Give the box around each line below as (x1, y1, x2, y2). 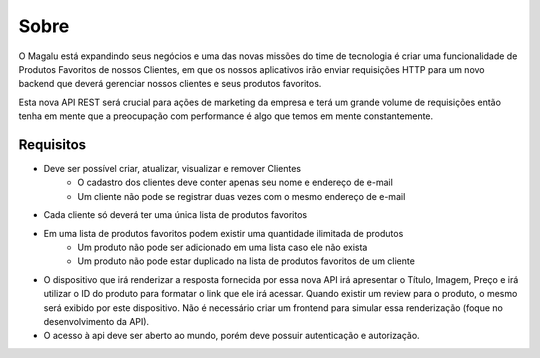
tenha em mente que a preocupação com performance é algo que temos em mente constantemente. (18, 110, 434, 122)
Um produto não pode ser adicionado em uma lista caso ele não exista (77, 241, 368, 253)
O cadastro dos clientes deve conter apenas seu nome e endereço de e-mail (77, 176, 394, 189)
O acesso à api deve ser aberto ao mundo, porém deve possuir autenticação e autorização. (43, 330, 420, 342)
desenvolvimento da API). (43, 315, 150, 327)
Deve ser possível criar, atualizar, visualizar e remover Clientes (43, 163, 302, 175)
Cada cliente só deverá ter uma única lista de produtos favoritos (43, 209, 308, 221)
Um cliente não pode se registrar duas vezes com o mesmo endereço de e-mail (77, 190, 406, 202)
